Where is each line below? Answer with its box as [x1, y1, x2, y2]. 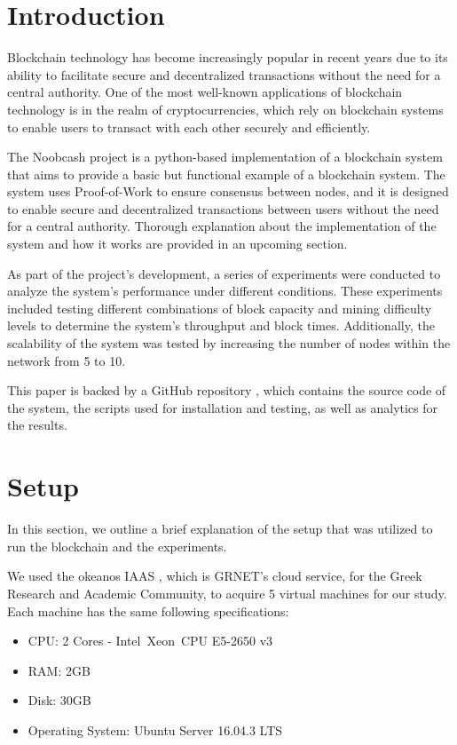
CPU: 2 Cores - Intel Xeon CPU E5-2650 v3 [28, 631, 273, 650]
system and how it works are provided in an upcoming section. [7, 234, 348, 253]
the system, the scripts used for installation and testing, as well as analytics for [7, 398, 438, 416]
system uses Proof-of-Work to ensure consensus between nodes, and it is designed [7, 182, 449, 201]
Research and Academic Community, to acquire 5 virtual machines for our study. [7, 583, 447, 602]
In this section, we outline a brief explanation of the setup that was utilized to [7, 519, 433, 538]
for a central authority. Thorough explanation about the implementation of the [7, 217, 437, 235]
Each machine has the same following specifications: [7, 601, 289, 620]
